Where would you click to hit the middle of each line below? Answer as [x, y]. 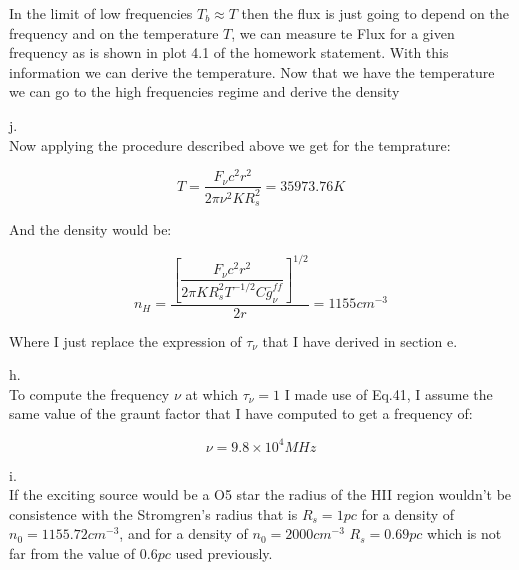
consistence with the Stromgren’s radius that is [153, 513]
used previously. [224, 552]
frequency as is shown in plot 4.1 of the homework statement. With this [229, 52]
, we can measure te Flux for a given [343, 32]
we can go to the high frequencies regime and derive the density [204, 91]
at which [212, 393]
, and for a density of [183, 533]
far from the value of [72, 552]
